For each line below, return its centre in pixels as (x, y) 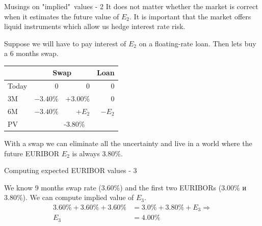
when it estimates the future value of (62, 16)
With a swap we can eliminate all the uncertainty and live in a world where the (128, 143)
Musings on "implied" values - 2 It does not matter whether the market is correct (131, 6)
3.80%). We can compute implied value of (69, 197)
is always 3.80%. (97, 153)
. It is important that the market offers (190, 16)
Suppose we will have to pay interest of (65, 43)
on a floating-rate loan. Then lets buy (198, 43)
